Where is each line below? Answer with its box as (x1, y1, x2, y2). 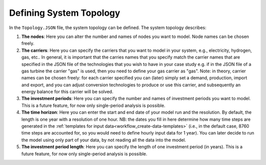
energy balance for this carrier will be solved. (21, 89, 113, 95)
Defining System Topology (9, 7, 121, 18)
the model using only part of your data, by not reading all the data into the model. (21, 137, 186, 143)
